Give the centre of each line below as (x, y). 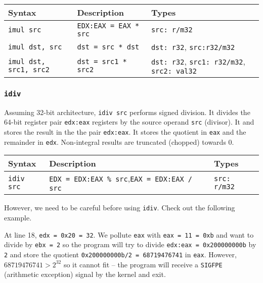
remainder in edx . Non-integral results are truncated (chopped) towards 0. (119, 142)
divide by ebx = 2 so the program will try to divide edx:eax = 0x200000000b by (130, 244)
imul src (25, 30)
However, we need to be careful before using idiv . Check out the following (120, 208)
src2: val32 (174, 71)
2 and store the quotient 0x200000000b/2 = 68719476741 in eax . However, (120, 254)
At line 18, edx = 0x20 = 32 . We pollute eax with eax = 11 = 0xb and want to (129, 234)
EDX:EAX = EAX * (108, 26)
